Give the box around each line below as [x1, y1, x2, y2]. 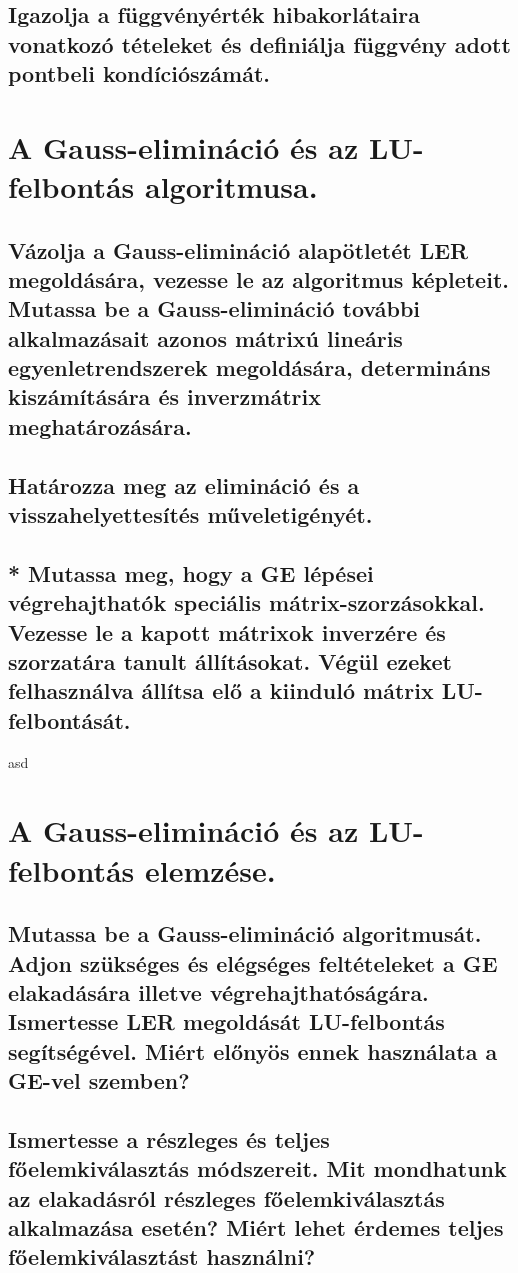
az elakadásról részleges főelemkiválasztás [8, 1182, 445, 1213]
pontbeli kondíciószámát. [8, 58, 271, 89]
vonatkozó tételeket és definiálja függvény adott [8, 28, 511, 59]
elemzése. [145, 849, 276, 890]
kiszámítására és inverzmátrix [8, 381, 321, 412]
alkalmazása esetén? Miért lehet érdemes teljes [8, 1212, 504, 1243]
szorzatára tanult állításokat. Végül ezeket [8, 645, 452, 676]
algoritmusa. [145, 165, 318, 206]
